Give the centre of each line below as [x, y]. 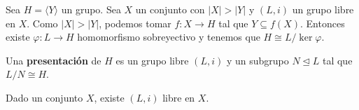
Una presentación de [54, 60]
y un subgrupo [258, 60]
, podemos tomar [135, 23]
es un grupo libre [152, 60]
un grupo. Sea [91, 9]
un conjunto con [170, 9]
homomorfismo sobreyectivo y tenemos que [169, 37]
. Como [42, 23]
